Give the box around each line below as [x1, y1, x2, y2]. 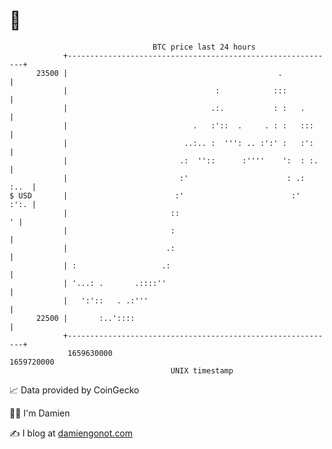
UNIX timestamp [170, 365, 234, 376]
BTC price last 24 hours [152, 42, 256, 52]
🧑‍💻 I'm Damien [9, 407, 71, 419]
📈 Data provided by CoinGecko [9, 384, 140, 396]
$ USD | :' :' [9, 190, 301, 201]
